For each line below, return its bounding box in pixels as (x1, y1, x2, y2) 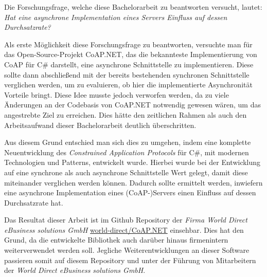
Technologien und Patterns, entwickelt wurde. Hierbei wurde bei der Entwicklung (4, 157, 261, 168)
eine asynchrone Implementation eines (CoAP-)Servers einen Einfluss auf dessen (4, 187, 256, 198)
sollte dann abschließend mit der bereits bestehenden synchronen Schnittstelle (4, 69, 250, 80)
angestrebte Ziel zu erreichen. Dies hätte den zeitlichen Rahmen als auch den (4, 109, 247, 120)
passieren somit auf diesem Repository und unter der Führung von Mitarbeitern (4, 254, 256, 265)
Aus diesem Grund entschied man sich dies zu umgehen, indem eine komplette (4, 137, 251, 147)
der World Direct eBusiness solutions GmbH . (4, 265, 146, 275)
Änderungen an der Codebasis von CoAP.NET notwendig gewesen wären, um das (4, 99, 261, 110)
